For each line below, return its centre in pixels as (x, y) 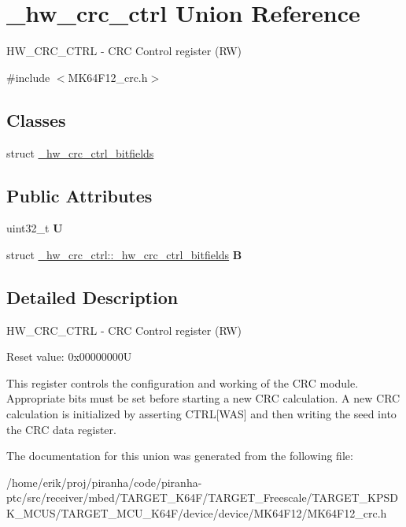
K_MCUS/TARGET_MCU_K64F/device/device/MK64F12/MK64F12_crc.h (197, 513)
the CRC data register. (61, 429)
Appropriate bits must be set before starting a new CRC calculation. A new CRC (203, 398)
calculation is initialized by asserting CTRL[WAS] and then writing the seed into (201, 414)
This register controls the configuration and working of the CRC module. (183, 382)
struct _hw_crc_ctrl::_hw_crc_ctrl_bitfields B (124, 254)
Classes (36, 119)
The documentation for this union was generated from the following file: (180, 456)
